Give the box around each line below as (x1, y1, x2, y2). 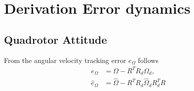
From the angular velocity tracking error (4, 55, 126, 65)
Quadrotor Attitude (4, 31, 107, 47)
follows (138, 55, 158, 65)
